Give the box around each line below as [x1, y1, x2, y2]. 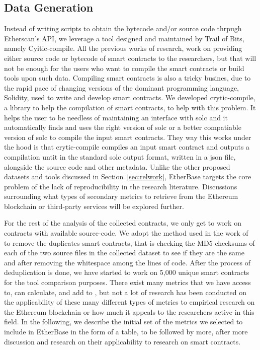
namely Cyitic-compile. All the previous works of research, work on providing [4, 43, 242, 53]
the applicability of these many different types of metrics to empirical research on [4, 297, 255, 307]
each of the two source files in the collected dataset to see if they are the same [4, 247, 244, 258]
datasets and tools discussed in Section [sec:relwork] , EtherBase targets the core [4, 171, 251, 182]
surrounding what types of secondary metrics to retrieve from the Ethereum [4, 191, 238, 201]
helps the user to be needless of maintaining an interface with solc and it [4, 112, 228, 122]
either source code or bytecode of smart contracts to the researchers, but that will [4, 52, 256, 63]
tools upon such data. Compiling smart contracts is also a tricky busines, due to [4, 73, 251, 83]
